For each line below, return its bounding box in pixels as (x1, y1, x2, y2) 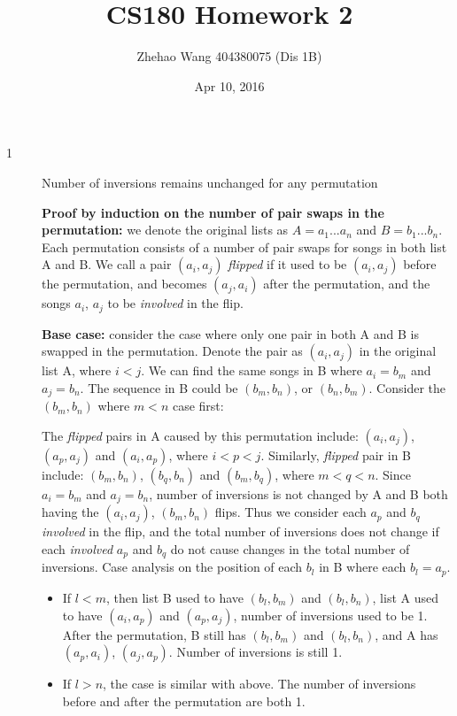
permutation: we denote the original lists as (42, 220, 289, 239)
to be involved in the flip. (107, 294, 244, 312)
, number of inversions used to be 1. (233, 605, 428, 624)
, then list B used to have (105, 588, 244, 606)
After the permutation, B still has (62, 625, 246, 643)
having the (42, 503, 99, 521)
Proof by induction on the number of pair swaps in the (42, 203, 384, 221)
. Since (375, 465, 411, 483)
